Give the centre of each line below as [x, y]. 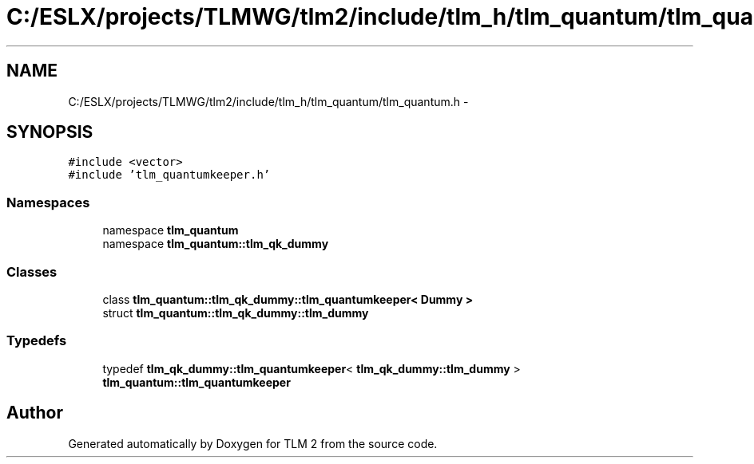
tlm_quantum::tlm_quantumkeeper [196, 382]
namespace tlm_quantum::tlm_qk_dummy [216, 244]
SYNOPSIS [50, 132]
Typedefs [37, 341]
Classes [32, 271]
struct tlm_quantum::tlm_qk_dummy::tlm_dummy [236, 313]
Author [35, 413]
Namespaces [48, 202]
